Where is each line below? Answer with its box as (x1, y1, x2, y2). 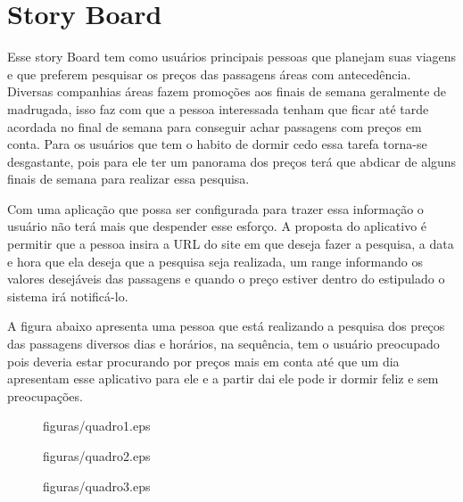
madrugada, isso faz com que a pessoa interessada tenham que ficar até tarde (7, 99, 429, 118)
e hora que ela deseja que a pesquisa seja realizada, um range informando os (7, 251, 424, 270)
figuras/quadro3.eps (43, 476, 151, 495)
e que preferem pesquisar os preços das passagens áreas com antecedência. (7, 64, 411, 83)
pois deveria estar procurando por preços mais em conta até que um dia (7, 351, 400, 370)
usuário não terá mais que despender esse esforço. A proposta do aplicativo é (7, 217, 427, 235)
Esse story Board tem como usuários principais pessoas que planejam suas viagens (7, 47, 457, 66)
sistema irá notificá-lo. (7, 286, 128, 305)
